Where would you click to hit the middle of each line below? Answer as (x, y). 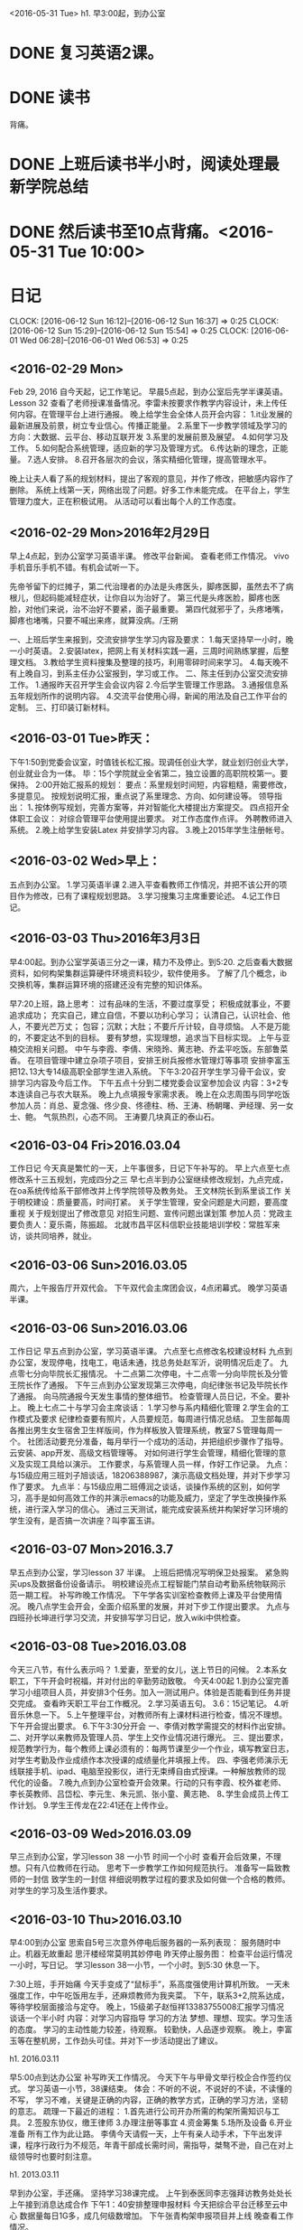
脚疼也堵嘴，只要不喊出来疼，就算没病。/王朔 (94, 621)
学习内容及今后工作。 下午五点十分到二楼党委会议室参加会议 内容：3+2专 (153, 1082)
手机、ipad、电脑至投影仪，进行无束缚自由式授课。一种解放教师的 (156, 1771)
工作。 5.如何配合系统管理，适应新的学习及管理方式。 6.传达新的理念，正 (145, 448)
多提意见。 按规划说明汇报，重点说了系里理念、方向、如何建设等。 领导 (142, 796)
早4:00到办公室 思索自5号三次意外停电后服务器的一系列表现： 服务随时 (141, 1943)
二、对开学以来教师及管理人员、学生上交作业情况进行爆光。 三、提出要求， (149, 1737)
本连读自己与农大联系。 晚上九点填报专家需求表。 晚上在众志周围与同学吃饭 (150, 1094)
